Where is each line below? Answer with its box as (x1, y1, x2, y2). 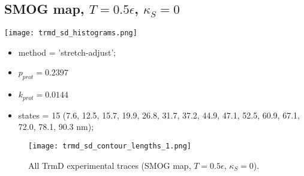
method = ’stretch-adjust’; (18, 45, 116, 58)
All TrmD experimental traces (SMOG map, (28, 159, 191, 171)
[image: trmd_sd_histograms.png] (4, 29, 137, 38)
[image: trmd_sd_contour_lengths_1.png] (28, 141, 192, 150)
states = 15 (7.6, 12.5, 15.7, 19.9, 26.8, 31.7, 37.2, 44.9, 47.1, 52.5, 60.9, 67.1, (18, 108, 300, 121)
